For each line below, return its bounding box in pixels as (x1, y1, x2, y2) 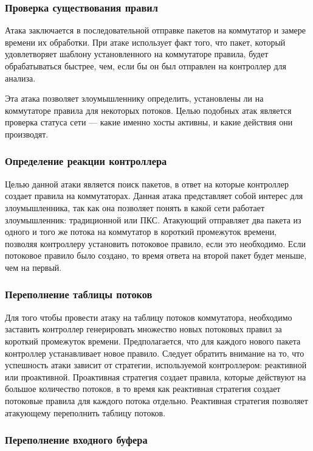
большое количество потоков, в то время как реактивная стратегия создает (5, 382, 281, 395)
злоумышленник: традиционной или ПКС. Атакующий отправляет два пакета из (5, 213, 301, 226)
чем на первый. (5, 260, 62, 273)
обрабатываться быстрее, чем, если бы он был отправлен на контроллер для (5, 60, 286, 72)
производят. (5, 127, 49, 140)
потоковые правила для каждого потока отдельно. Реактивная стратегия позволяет (5, 394, 308, 407)
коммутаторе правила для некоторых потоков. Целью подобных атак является (5, 103, 292, 116)
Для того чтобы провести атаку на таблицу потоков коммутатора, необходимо (5, 310, 292, 323)
